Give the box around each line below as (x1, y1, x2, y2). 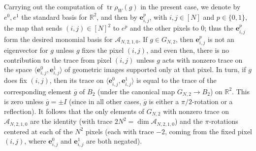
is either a (149, 96, 179, 107)
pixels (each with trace (85, 126, 154, 136)
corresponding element (4, 86, 72, 96)
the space (4, 64, 32, 75)
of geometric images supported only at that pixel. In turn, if (64, 64, 246, 75)
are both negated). (86, 136, 142, 146)
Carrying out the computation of (4, 1, 103, 11)
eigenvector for (4, 45, 48, 55)
